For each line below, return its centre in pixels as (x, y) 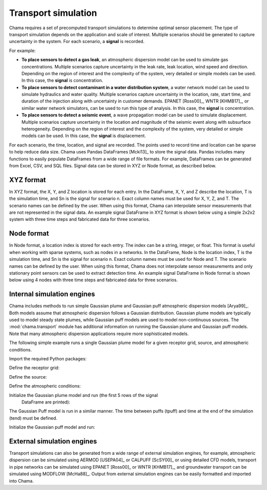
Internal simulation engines (52, 294)
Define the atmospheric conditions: (45, 386)
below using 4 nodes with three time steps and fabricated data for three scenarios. (93, 280)
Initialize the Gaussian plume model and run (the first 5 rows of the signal (84, 395)
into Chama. (22, 481)
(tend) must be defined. (33, 418)
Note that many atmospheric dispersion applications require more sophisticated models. (99, 334)
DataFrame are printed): (46, 402)
